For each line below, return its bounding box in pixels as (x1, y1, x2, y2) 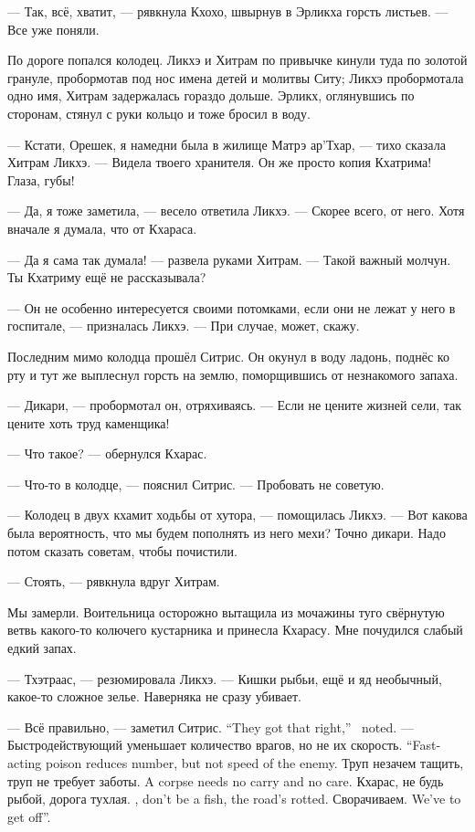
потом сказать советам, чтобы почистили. (7, 541, 237, 560)
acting (7, 753, 42, 772)
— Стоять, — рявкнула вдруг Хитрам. (7, 572, 220, 591)
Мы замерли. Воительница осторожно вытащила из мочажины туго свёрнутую (7, 602, 445, 621)
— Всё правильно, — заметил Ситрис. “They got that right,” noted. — (7, 717, 414, 736)
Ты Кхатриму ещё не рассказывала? (7, 268, 206, 287)
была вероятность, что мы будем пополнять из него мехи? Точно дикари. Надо (7, 523, 446, 542)
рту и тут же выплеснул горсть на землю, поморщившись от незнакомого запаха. (7, 364, 459, 384)
